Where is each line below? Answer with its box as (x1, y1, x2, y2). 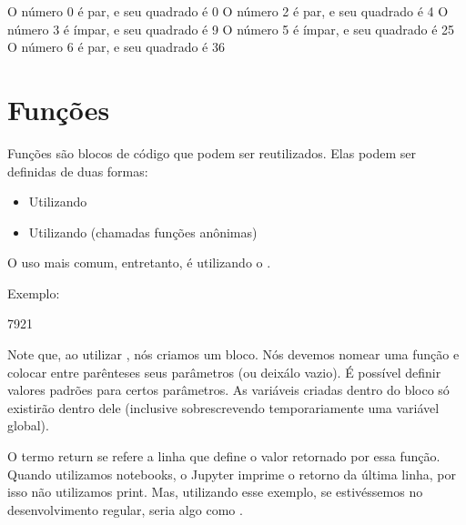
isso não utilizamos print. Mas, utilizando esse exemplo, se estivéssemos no (7, 482, 423, 501)
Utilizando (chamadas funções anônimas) (28, 222, 258, 241)
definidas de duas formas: (7, 161, 148, 180)
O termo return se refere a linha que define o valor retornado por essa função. (7, 447, 441, 466)
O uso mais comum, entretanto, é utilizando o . (7, 253, 271, 272)
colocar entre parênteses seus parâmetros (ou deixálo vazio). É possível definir (7, 362, 441, 381)
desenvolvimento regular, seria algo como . (7, 500, 243, 519)
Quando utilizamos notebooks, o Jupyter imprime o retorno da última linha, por (7, 464, 456, 483)
